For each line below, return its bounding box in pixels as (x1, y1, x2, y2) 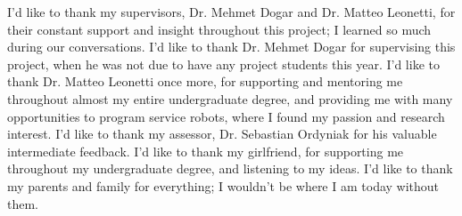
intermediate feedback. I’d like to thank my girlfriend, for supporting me (7, 141, 404, 160)
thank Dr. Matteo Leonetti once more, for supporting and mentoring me (7, 72, 403, 91)
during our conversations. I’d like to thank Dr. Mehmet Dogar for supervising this (7, 37, 456, 56)
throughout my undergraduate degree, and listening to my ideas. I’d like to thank (7, 159, 453, 178)
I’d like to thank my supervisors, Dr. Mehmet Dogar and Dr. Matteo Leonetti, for (7, 3, 456, 20)
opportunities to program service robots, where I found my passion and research (7, 107, 445, 125)
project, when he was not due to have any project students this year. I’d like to (7, 54, 440, 73)
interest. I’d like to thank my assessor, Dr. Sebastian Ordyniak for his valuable (7, 124, 437, 143)
